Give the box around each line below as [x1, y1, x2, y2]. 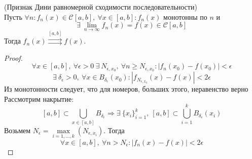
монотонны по [163, 11, 207, 22]
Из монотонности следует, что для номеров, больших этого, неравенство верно [4, 84, 248, 94]
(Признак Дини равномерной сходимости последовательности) [4, 2, 197, 12]
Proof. [4, 52, 23, 63]
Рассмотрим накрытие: [4, 93, 74, 104]
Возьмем [4, 125, 31, 135]
